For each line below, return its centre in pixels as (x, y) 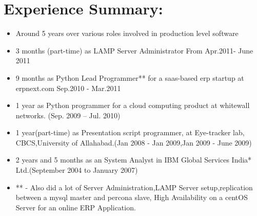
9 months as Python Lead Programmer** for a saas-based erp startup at (130, 77)
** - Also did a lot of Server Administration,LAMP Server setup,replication (134, 187)
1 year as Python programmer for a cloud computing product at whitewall (133, 105)
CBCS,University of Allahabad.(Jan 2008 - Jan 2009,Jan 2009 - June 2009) (134, 142)
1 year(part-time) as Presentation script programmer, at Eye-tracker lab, (130, 132)
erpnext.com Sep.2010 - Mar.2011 (68, 88)
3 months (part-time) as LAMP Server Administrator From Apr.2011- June (134, 50)
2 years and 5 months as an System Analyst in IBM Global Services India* (134, 160)
